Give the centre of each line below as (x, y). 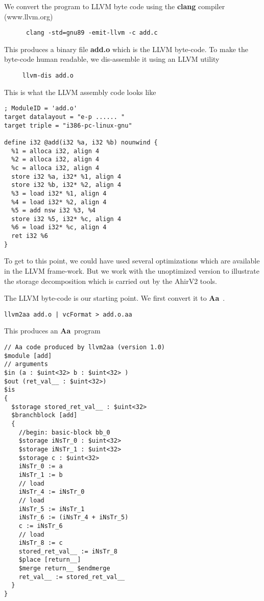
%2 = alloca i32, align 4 (55, 160)
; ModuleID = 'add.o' (41, 109)
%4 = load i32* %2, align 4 (59, 202)
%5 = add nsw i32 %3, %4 (53, 211)
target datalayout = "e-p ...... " (65, 117)
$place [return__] (50, 560)
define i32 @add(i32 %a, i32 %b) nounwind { (81, 142)
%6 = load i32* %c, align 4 (59, 227)
